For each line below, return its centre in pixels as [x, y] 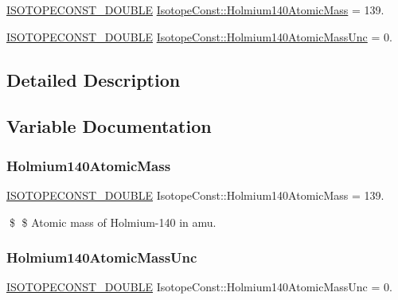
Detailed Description [94, 79]
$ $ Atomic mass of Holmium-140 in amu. [113, 222]
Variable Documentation [109, 126]
